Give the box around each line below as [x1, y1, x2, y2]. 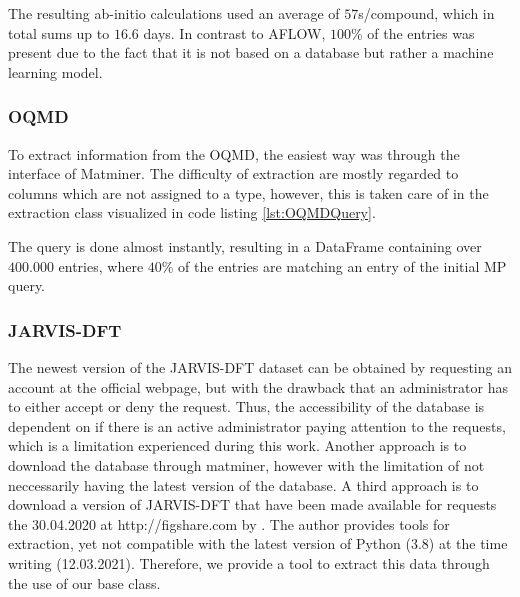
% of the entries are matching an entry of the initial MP [161, 255, 507, 276]
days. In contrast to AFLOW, [143, 22, 326, 43]
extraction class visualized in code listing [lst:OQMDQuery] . [8, 202, 376, 223]
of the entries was [367, 22, 475, 43]
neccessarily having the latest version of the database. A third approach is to [8, 474, 479, 495]
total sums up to [8, 22, 110, 43]
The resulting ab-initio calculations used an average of [8, 3, 340, 23]
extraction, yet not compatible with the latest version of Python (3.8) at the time [8, 533, 508, 554]
